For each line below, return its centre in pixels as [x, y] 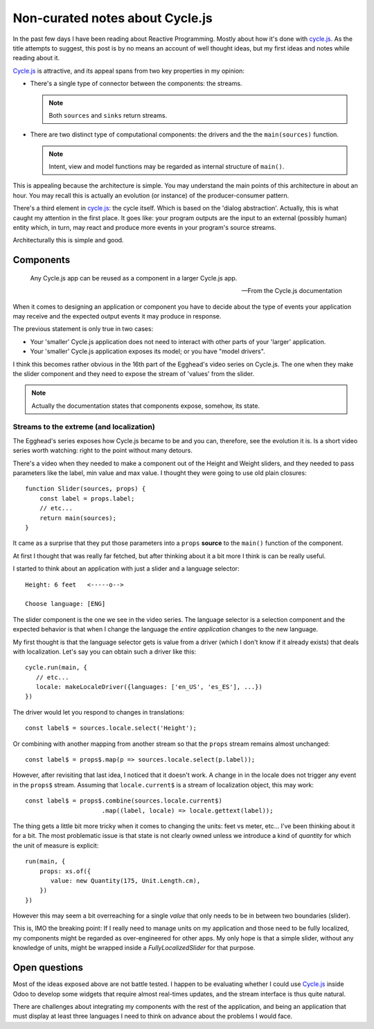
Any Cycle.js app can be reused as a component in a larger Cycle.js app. [134, 278]
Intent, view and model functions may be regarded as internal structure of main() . [167, 167]
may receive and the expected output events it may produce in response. [117, 316]
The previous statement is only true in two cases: [83, 329]
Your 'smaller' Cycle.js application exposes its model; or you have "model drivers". [148, 351]
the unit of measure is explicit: [56, 845]
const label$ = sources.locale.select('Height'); [111, 728]
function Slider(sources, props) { [86, 489]
